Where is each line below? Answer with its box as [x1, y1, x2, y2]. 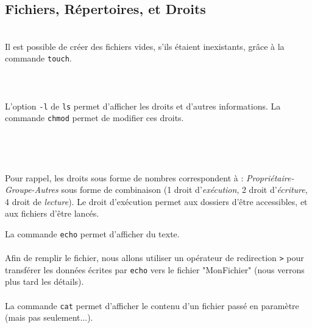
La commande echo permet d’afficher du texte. [5, 227, 180, 240]
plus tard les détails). [5, 275, 84, 288]
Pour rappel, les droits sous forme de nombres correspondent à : [5, 171, 244, 184]
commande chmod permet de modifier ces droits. [5, 111, 184, 124]
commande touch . [5, 52, 72, 65]
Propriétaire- [246, 171, 294, 184]
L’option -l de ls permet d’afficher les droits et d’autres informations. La [5, 99, 281, 112]
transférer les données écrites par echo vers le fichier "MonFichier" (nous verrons [5, 263, 305, 276]
